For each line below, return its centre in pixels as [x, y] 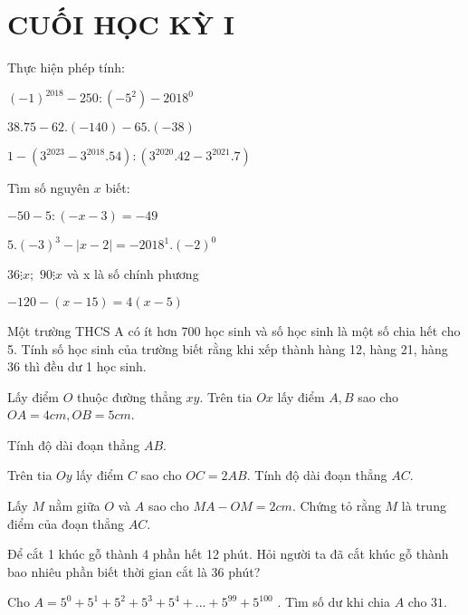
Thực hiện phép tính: [66, 67]
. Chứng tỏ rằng [336, 506]
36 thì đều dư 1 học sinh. [77, 366]
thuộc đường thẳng [129, 396]
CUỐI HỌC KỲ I [121, 24]
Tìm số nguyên [49, 188]
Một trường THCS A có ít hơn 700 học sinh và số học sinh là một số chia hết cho [234, 330]
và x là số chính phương [133, 274]
